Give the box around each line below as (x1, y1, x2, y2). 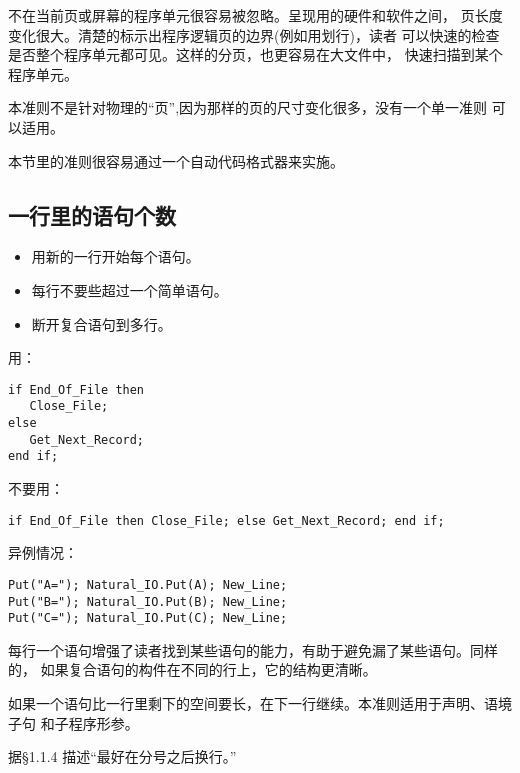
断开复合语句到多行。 (31, 313, 172, 334)
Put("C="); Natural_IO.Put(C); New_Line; (8, 611, 288, 626)
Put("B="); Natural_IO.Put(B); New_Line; (8, 594, 288, 609)
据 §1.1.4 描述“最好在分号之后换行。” (8, 746, 237, 767)
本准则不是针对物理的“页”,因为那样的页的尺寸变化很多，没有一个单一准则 (8, 97, 488, 118)
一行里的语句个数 (8, 199, 176, 230)
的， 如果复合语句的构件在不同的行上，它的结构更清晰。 (8, 659, 377, 680)
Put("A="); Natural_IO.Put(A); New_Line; (8, 577, 288, 592)
